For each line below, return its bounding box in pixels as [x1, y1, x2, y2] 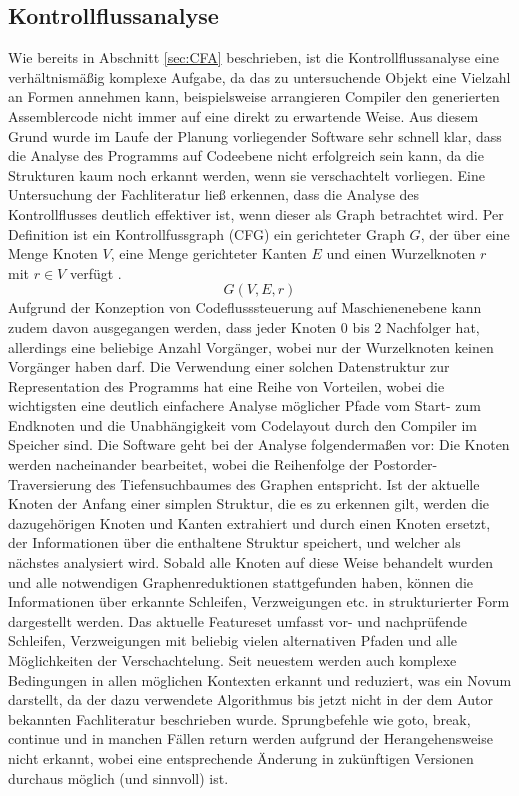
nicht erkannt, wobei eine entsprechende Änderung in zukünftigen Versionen [8, 747, 474, 768]
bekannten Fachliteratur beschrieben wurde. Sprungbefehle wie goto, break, [8, 708, 471, 729]
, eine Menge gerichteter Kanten [110, 243, 307, 264]
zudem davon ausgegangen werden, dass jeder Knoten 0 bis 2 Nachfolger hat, [8, 316, 480, 337]
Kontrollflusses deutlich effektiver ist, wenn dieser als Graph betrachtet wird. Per [8, 203, 504, 224]
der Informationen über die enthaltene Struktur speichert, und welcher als [8, 532, 461, 553]
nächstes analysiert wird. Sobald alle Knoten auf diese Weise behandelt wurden [8, 552, 494, 573]
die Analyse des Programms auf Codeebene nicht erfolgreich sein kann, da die [8, 145, 484, 166]
